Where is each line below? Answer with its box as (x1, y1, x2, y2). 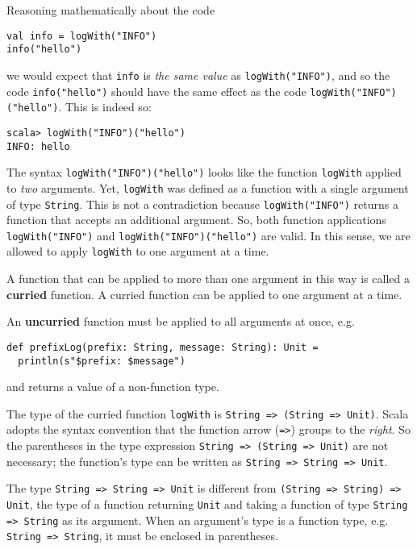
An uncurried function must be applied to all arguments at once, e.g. (6, 313, 355, 330)
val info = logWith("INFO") (6, 30, 157, 42)
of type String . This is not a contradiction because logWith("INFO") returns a (6, 195, 398, 212)
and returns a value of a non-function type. (6, 378, 219, 395)
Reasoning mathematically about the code (6, 2, 215, 18)
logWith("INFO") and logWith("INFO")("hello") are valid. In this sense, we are (6, 227, 411, 243)
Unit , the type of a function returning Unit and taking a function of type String (6, 496, 408, 513)
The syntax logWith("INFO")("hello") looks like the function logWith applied (6, 164, 402, 181)
